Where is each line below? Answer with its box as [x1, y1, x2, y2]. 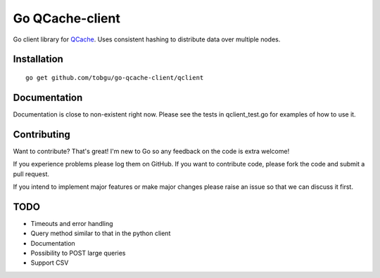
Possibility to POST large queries [30, 249, 126, 258]
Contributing [13, 128, 70, 140]
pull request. [13, 169, 49, 178]
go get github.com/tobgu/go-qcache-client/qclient [25, 74, 204, 81]
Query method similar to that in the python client [30, 229, 171, 238]
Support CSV [30, 258, 69, 267]
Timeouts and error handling [30, 219, 113, 227]
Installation [13, 53, 63, 65]
